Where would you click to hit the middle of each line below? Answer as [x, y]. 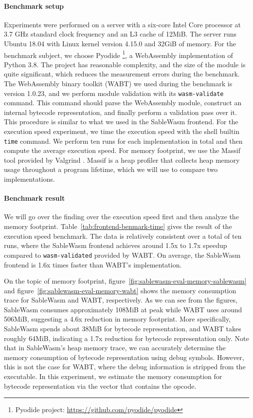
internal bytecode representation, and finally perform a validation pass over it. [120, 112]
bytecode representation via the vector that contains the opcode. [100, 386]
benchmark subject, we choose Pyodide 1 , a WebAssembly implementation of [118, 54]
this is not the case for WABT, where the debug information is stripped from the [125, 367]
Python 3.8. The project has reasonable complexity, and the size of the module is [125, 64]
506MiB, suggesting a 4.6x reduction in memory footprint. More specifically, [117, 319]
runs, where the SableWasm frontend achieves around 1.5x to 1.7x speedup [116, 245]
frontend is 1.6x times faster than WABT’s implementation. [93, 264]
